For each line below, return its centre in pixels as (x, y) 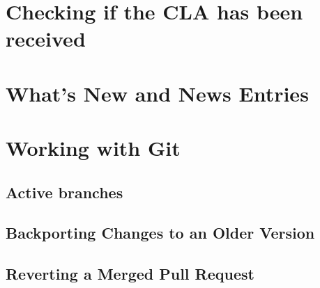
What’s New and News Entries (157, 93)
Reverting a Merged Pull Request (130, 274)
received (46, 39)
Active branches (64, 192)
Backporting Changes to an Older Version (160, 233)
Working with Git (93, 148)
